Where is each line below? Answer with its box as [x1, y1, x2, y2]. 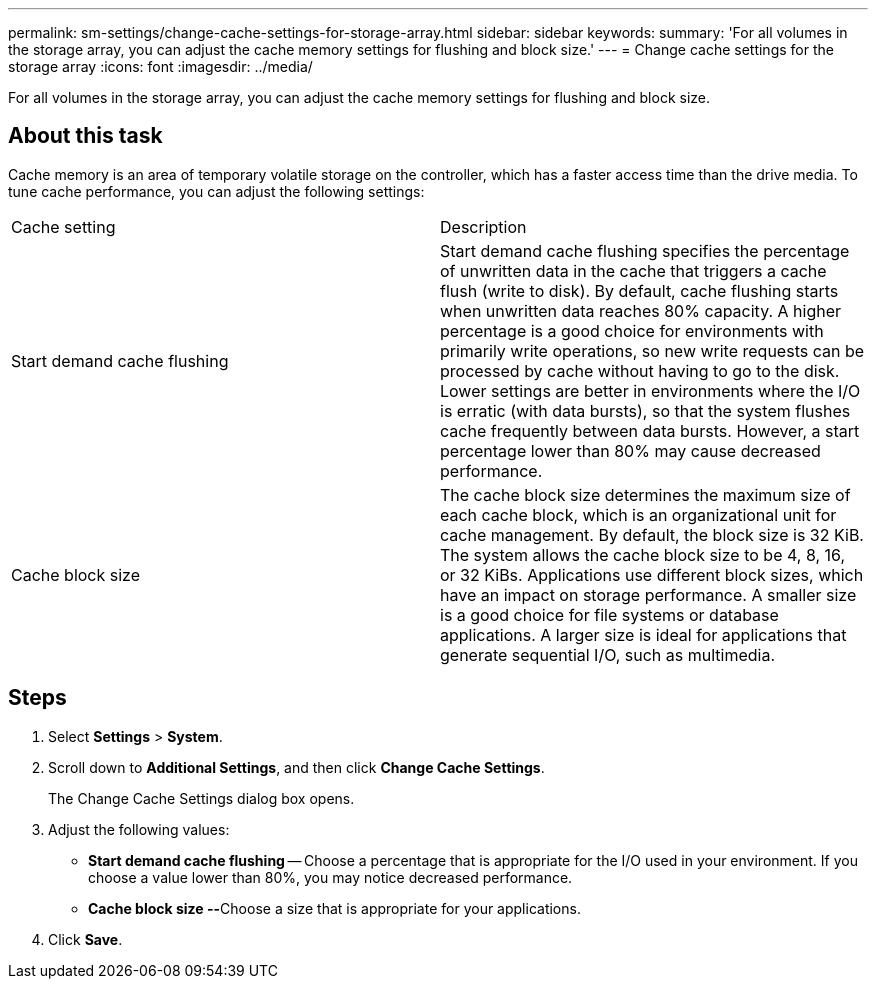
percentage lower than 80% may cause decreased [440, 440, 821, 461]
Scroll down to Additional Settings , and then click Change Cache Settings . [48, 758, 545, 776]
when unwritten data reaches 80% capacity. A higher [440, 300, 842, 321]
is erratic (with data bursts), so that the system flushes [440, 400, 851, 421]
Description [440, 216, 527, 237]
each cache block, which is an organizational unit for [440, 504, 837, 525]
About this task [8, 123, 163, 149]
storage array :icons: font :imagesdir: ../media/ [8, 58, 313, 75]
